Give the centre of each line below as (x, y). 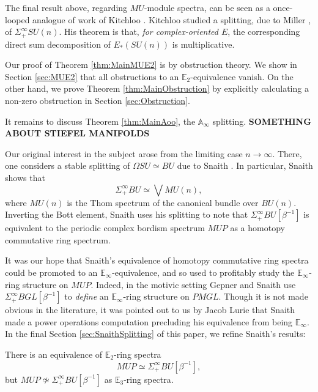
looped (17, 19)
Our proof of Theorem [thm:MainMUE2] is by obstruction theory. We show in (151, 65)
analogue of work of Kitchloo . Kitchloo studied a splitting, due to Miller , (172, 19)
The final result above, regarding (66, 7)
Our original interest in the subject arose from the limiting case (124, 153)
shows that (25, 177)
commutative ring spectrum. (58, 239)
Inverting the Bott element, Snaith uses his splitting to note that (127, 214)
